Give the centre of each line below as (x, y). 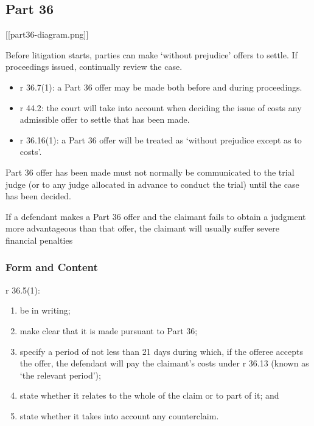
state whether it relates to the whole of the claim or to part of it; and (149, 395)
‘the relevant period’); (60, 375)
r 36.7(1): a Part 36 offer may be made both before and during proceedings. (161, 87)
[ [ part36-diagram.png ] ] (47, 34)
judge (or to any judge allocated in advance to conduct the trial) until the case (152, 184)
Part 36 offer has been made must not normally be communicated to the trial (150, 172)
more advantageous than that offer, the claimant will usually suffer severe (142, 228)
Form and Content (52, 267)
